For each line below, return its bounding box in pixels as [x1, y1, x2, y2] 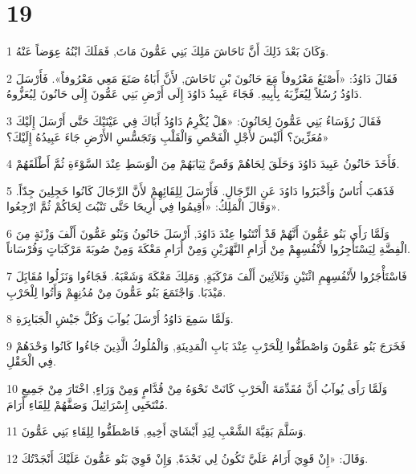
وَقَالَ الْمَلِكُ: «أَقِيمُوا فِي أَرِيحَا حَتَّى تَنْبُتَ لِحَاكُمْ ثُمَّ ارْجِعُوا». [6, 198, 280, 215]
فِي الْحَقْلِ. [6, 353, 56, 370]
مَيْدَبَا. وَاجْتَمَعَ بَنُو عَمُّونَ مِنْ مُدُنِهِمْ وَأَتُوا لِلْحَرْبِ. [6, 283, 226, 300]
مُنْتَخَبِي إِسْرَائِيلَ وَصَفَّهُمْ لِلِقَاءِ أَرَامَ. [6, 395, 168, 412]
